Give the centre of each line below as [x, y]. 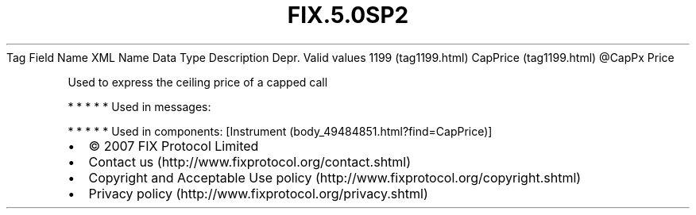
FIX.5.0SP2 [348, 15]
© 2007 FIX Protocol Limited [174, 146]
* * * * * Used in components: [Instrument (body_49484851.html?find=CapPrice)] [280, 131]
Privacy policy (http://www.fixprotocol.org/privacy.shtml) [258, 193]
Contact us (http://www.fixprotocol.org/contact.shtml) [250, 161]
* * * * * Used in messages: [139, 106]
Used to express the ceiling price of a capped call [198, 82]
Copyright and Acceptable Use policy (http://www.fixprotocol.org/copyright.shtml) [335, 177]
